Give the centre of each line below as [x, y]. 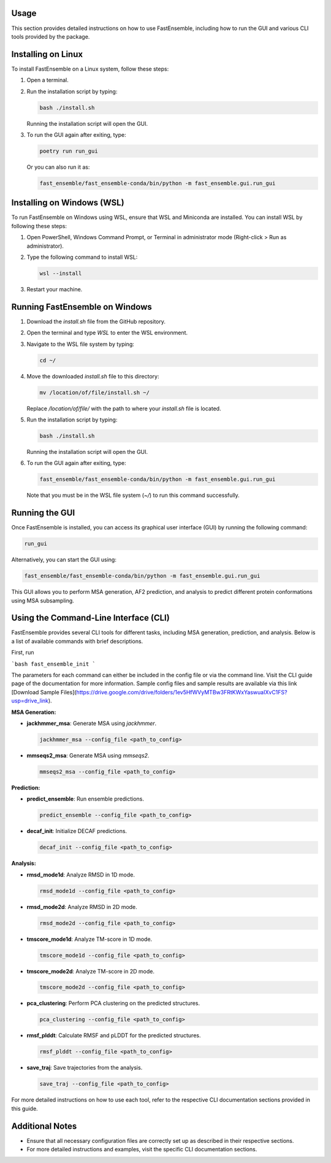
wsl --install [61, 273]
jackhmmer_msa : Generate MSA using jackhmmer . [92, 723]
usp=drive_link [30, 701]
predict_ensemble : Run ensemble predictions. [85, 799]
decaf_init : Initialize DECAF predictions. [77, 831]
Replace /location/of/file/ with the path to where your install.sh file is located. [124, 409]
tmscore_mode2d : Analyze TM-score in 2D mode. [90, 971]
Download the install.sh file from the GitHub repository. [96, 321]
